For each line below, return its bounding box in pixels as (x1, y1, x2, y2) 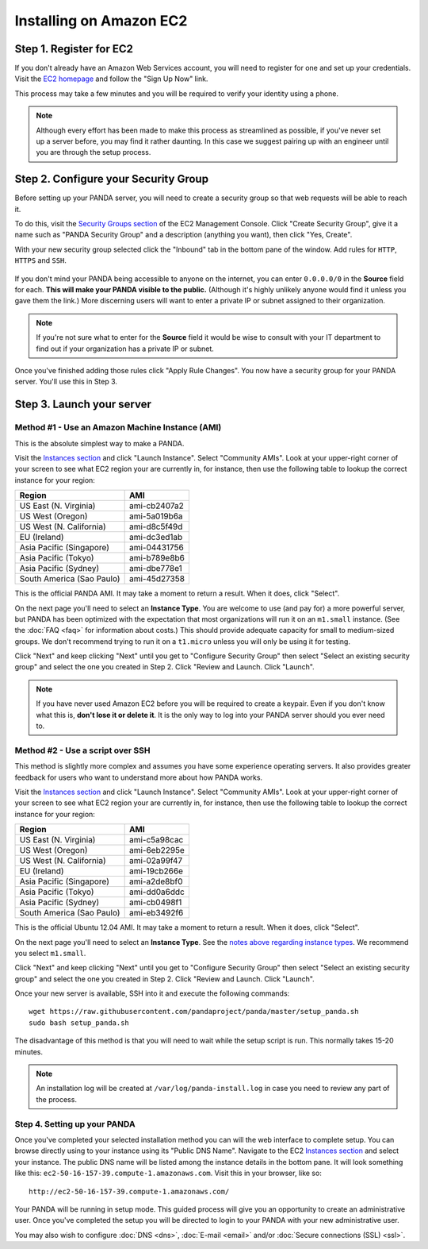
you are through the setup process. (36, 148, 151, 157)
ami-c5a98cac (128, 835, 184, 846)
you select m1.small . (14, 948, 86, 958)
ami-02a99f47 (128, 855, 183, 866)
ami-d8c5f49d (128, 521, 183, 532)
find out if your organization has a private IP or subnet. (36, 344, 214, 353)
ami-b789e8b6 (128, 553, 185, 564)
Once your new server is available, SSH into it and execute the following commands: (14, 989, 290, 998)
